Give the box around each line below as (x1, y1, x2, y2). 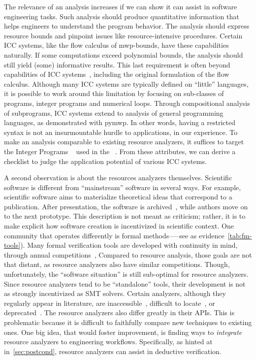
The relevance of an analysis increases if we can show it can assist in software (4, 1, 237, 11)
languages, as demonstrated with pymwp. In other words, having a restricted (4, 117, 235, 128)
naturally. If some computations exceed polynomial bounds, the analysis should (4, 49, 243, 60)
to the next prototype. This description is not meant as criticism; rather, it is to (4, 211, 246, 221)
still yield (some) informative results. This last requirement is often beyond (4, 59, 230, 69)
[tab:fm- (227, 230, 252, 240)
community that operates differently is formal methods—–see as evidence (4, 230, 224, 240)
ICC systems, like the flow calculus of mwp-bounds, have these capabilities (4, 40, 229, 50)
